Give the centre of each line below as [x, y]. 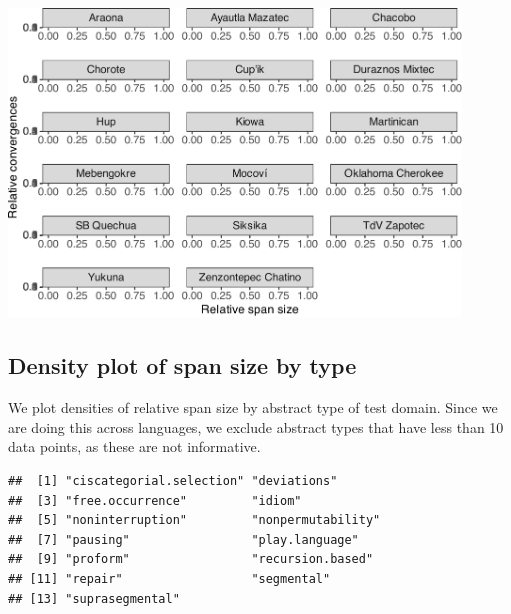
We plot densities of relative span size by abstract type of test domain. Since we [253, 407]
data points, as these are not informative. [134, 446]
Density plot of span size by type [182, 365]
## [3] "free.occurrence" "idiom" [155, 500]
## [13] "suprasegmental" [94, 598]
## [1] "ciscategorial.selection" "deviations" [173, 481]
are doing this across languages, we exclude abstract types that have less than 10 [256, 426]
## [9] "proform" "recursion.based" [191, 559]
